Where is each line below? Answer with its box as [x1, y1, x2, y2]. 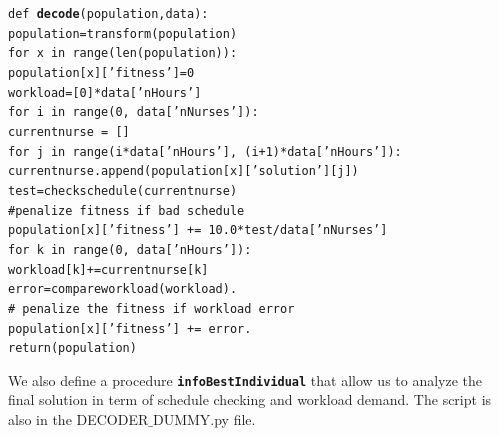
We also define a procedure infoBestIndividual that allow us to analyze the [8, 369, 483, 390]
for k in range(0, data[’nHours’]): [8, 242, 252, 257]
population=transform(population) [8, 26, 238, 41]
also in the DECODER [8, 409, 149, 430]
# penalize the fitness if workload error [8, 301, 295, 316]
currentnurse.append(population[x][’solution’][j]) [8, 164, 359, 179]
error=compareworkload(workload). [8, 282, 238, 297]
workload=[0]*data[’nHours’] [8, 85, 202, 100]
